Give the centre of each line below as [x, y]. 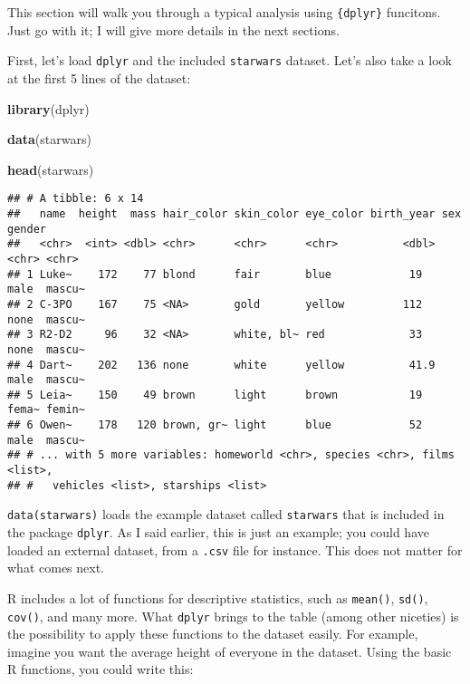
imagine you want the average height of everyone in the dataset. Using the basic [230, 651]
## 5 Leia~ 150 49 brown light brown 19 [215, 395]
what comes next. [56, 568]
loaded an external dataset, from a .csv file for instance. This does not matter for [235, 549]
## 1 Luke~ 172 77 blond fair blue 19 [215, 274]
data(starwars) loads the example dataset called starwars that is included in [226, 514]
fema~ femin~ [46, 410]
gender [27, 229]
